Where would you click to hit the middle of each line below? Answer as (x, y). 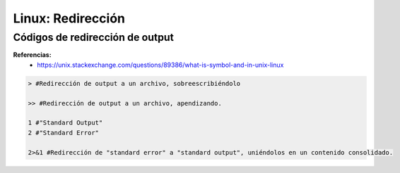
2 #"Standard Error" (63, 133)
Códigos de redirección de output (94, 37)
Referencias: (33, 55)
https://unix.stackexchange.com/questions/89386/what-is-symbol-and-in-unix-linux (160, 65)
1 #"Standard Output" (65, 123)
